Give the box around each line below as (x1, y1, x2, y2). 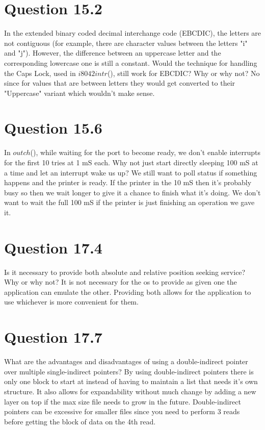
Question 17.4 (4, 237, 102, 258)
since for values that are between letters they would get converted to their (4, 78, 235, 88)
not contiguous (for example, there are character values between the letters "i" (4, 37, 248, 48)
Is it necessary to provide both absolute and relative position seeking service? (4, 266, 246, 277)
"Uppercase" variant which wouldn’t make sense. (4, 87, 155, 98)
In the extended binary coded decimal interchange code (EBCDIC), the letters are (4, 28, 261, 38)
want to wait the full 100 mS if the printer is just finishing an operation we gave (4, 197, 255, 208)
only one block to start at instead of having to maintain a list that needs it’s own (4, 376, 258, 387)
